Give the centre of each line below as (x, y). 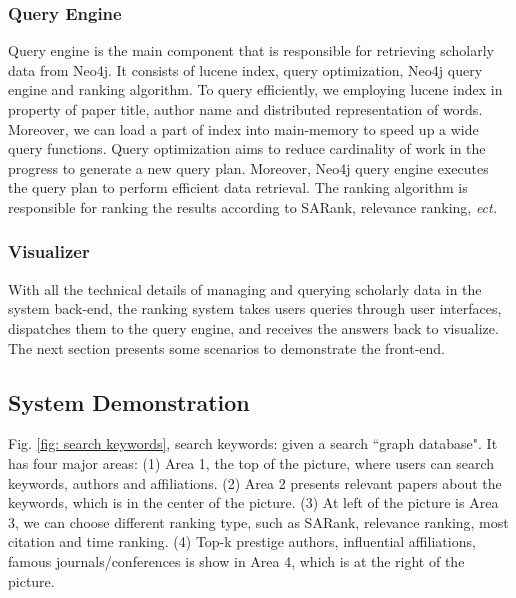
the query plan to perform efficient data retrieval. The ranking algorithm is (238, 187)
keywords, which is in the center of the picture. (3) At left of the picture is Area (253, 502)
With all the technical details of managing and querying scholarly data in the (245, 288)
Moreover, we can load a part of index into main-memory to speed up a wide (243, 128)
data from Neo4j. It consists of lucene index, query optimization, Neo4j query (245, 69)
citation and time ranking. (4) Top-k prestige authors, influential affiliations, (242, 541)
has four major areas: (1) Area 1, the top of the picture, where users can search (251, 462)
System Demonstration (129, 401)
